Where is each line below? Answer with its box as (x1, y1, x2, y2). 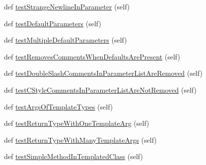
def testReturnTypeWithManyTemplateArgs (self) (4, 134, 157, 145)
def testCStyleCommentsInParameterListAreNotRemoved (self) (4, 84, 197, 95)
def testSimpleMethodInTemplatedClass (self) (4, 151, 143, 162)
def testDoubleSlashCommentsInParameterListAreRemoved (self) (4, 68, 203, 78)
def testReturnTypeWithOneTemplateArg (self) (4, 118, 149, 128)
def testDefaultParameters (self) (4, 18, 101, 28)
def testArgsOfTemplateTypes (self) (4, 101, 113, 111)
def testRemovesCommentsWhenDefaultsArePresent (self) (4, 51, 180, 61)
